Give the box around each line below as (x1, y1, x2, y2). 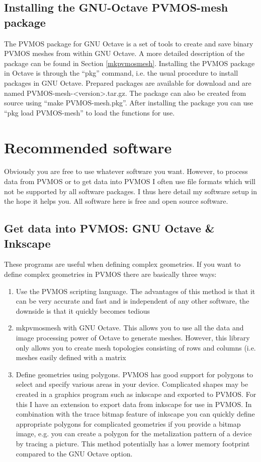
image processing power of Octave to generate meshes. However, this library (16, 332, 250, 342)
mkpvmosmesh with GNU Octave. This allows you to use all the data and (16, 322, 244, 333)
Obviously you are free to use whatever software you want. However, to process (4, 166, 248, 177)
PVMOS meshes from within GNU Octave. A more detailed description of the (4, 48, 245, 59)
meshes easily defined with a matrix (16, 352, 126, 363)
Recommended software (4, 137, 172, 157)
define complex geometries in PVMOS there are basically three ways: (4, 269, 217, 279)
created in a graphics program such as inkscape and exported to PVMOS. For (16, 388, 256, 399)
